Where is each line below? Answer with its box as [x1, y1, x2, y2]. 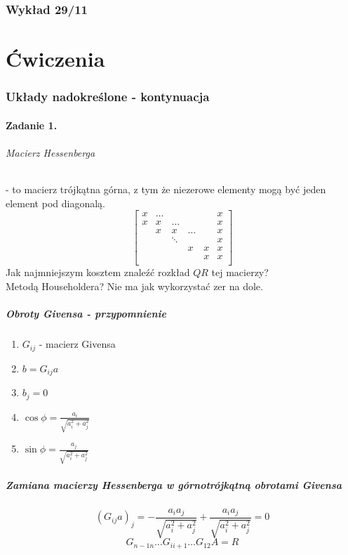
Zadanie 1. [6, 117, 58, 132]
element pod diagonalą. [6, 195, 105, 210]
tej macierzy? [211, 265, 269, 280]
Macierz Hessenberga [6, 145, 95, 159]
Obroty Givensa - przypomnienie [6, 306, 166, 321]
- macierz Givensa [39, 337, 116, 351]
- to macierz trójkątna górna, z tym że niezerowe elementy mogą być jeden [6, 182, 326, 197]
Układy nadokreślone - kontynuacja [6, 88, 210, 105]
